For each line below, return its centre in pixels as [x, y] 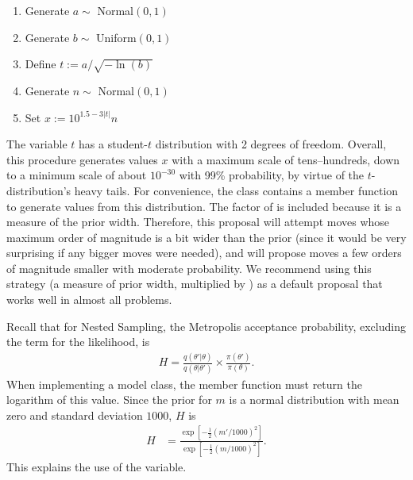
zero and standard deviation [75, 415]
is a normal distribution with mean [314, 399]
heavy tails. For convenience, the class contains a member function [236, 190]
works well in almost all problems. [89, 300]
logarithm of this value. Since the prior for [109, 399]
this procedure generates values [82, 159]
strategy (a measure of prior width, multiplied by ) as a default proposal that [195, 284]
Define [41, 64]
